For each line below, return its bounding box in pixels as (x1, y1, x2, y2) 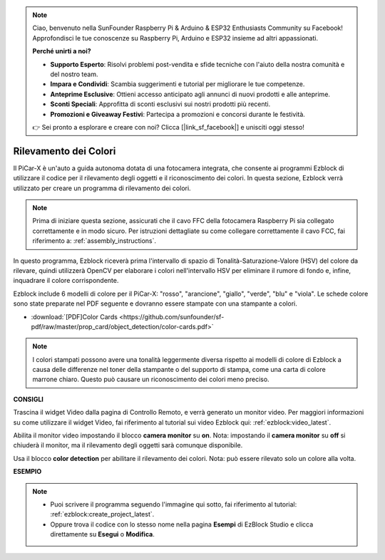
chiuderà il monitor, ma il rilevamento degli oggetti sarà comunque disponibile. (13, 441, 243, 450)
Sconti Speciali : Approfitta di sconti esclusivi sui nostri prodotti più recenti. (50, 100, 271, 108)
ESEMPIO (13, 467, 42, 476)
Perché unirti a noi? (32, 47, 92, 56)
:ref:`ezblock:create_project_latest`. (50, 510, 155, 519)
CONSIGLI (13, 395, 44, 403)
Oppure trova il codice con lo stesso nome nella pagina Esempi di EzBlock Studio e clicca (50, 520, 314, 529)
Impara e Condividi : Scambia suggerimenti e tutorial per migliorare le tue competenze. (50, 80, 305, 88)
